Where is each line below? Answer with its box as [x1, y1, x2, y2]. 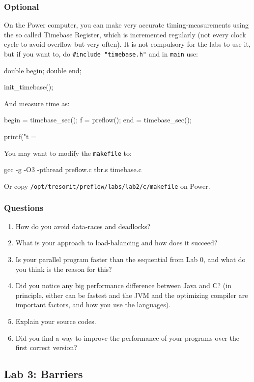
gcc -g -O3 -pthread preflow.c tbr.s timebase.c [4, 164, 141, 175]
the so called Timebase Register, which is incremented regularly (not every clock [4, 29, 246, 39]
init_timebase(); [4, 82, 54, 92]
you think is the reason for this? [15, 264, 112, 274]
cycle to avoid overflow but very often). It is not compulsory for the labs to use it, [4, 39, 251, 49]
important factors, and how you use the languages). [15, 299, 171, 310]
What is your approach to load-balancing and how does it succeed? [15, 237, 218, 248]
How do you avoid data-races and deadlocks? [15, 221, 151, 231]
